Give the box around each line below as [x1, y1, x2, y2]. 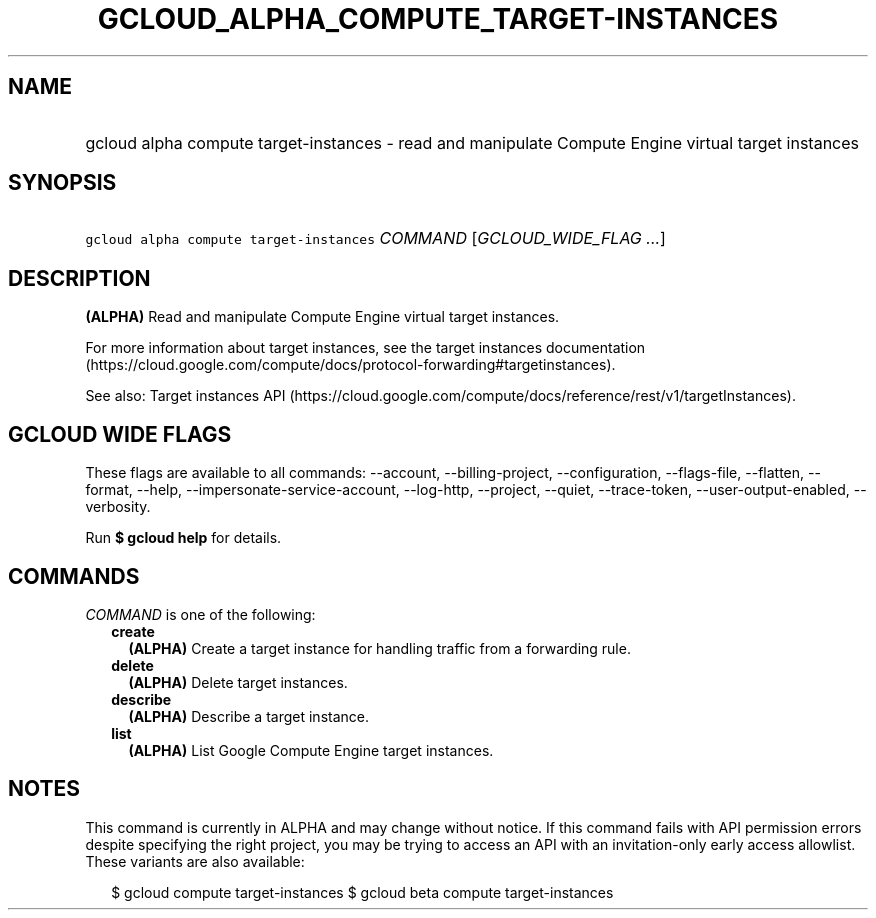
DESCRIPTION [8, 265, 151, 291]
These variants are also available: [85, 852, 305, 870]
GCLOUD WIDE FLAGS [8, 421, 232, 447]
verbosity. [85, 498, 151, 516]
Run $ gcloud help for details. [85, 529, 282, 547]
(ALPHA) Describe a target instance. [128, 707, 369, 725]
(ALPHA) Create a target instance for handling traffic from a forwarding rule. [128, 639, 631, 657]
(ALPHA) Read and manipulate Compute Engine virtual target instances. [85, 308, 560, 326]
